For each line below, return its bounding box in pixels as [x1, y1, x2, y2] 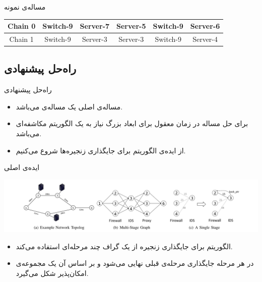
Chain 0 [8, 21, 36, 31]
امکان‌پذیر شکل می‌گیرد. [16, 267, 89, 278]
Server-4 [192, 33, 218, 44]
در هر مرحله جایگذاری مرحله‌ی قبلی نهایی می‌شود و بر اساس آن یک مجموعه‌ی [16, 258, 254, 268]
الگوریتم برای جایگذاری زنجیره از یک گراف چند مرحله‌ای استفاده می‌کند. [16, 241, 233, 251]
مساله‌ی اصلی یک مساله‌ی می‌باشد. [16, 101, 123, 111]
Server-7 [80, 21, 110, 31]
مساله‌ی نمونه [4, 2, 46, 12]
